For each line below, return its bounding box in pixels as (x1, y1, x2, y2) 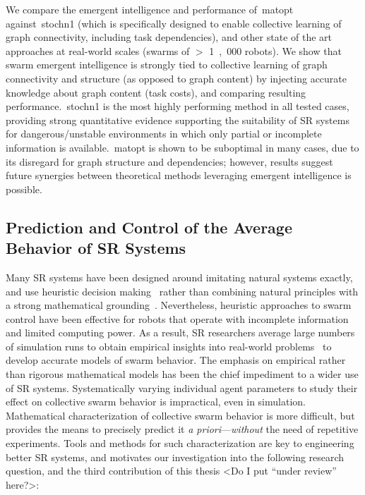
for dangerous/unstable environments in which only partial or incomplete (6, 126, 322, 141)
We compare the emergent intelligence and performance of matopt (6, 2, 294, 16)
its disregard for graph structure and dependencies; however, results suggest (6, 154, 333, 169)
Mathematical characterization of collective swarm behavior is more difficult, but (6, 408, 355, 422)
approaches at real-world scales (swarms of (6, 43, 190, 58)
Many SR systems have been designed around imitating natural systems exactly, (6, 269, 353, 284)
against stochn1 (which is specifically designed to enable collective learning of (6, 16, 342, 30)
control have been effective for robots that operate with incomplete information (6, 311, 349, 326)
